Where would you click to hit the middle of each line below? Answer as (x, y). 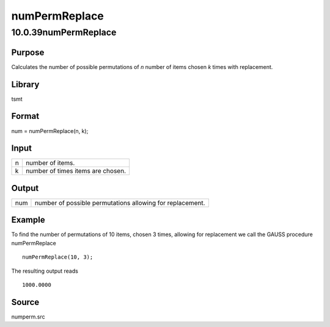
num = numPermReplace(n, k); (50, 131)
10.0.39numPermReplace (64, 32)
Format (25, 116)
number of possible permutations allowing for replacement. (120, 203)
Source (25, 302)
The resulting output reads (45, 271)
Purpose (28, 52)
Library (25, 84)
